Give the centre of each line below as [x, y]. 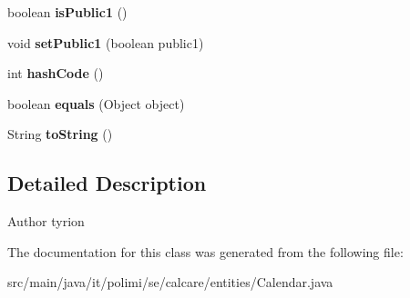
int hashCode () [56, 73]
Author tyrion [46, 221]
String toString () [60, 134]
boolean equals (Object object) [96, 103]
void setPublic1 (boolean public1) [106, 42]
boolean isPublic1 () [67, 12]
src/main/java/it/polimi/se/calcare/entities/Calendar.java [170, 282]
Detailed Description [107, 183]
